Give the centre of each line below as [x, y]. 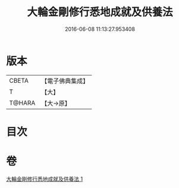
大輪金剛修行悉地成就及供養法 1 [45, 178]
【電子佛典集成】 [65, 81]
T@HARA [22, 103]
